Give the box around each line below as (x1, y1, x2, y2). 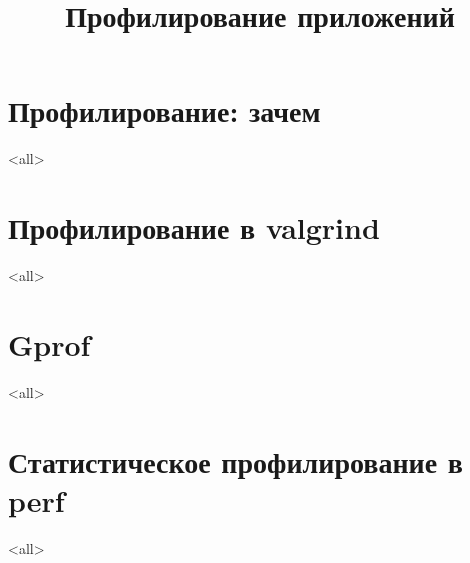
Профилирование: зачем (8, 90, 321, 131)
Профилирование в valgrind (8, 207, 380, 248)
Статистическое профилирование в (8, 440, 463, 481)
